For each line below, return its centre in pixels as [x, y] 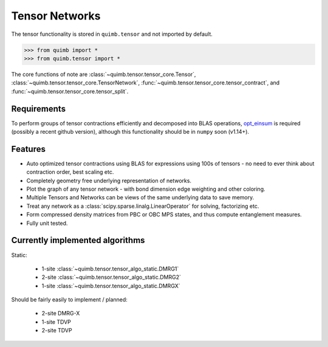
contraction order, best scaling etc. [70, 172]
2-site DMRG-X [61, 314]
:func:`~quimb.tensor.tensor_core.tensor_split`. [70, 91]
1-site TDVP [56, 321]
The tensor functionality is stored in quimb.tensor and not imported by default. [112, 34]
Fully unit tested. [47, 223]
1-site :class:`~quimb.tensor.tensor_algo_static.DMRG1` [110, 269]
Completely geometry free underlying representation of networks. [109, 180]
